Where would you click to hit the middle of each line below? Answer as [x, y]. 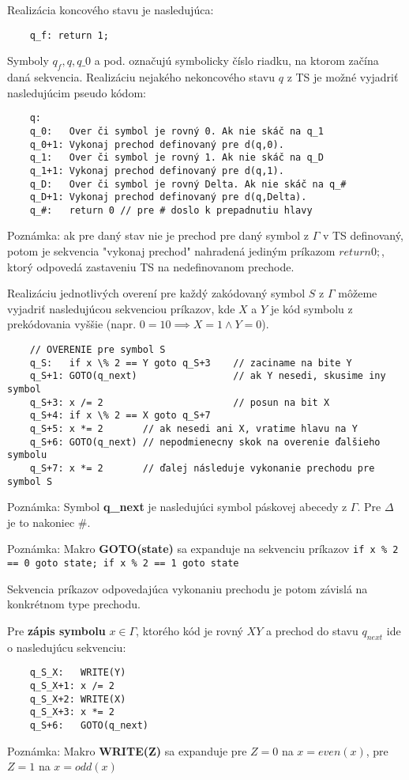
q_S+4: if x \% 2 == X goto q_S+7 [120, 416]
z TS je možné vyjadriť [343, 77]
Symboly [28, 61]
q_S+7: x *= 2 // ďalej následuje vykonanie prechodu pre [202, 468]
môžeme [358, 293]
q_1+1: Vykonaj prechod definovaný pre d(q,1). [157, 170]
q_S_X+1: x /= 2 [72, 686]
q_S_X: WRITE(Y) [78, 673]
